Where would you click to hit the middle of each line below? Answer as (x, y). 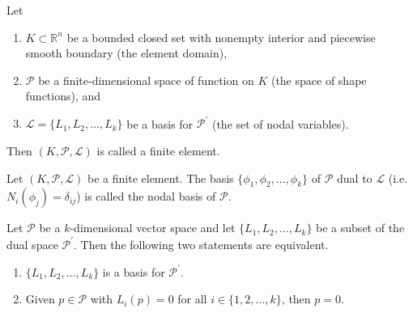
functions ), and (63, 96)
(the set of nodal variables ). (280, 123)
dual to (355, 178)
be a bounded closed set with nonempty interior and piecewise (221, 37)
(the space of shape (319, 80)
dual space (32, 244)
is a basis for (134, 271)
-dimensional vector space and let (153, 228)
